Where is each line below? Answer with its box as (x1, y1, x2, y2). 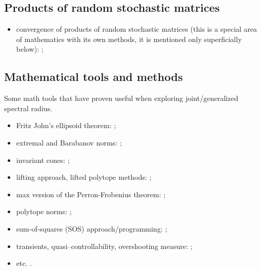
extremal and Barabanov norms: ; (16, 137, 122, 148)
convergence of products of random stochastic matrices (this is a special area (16, 24, 257, 34)
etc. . (16, 258, 32, 268)
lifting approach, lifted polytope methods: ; (16, 172, 152, 182)
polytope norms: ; (16, 206, 72, 217)
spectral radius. (4, 102, 52, 113)
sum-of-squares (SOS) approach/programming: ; (16, 223, 167, 234)
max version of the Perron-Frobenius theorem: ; (16, 189, 166, 199)
